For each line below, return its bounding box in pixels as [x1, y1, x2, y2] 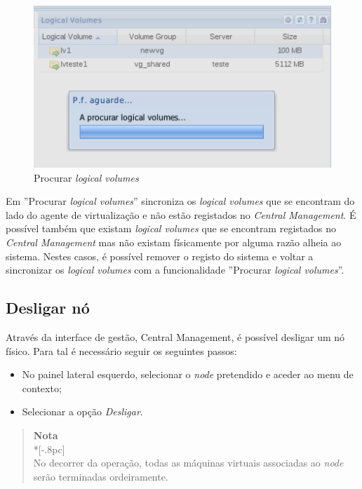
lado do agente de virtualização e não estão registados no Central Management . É [6, 207, 356, 222]
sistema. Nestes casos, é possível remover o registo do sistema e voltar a [6, 248, 314, 263]
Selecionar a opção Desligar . [22, 404, 143, 419]
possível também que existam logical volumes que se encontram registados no [6, 221, 336, 236]
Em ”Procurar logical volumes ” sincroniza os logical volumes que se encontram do [6, 194, 355, 208]
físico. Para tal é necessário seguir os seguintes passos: [6, 343, 237, 358]
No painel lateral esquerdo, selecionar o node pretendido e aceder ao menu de [22, 367, 354, 382]
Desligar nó [6, 297, 90, 319]
